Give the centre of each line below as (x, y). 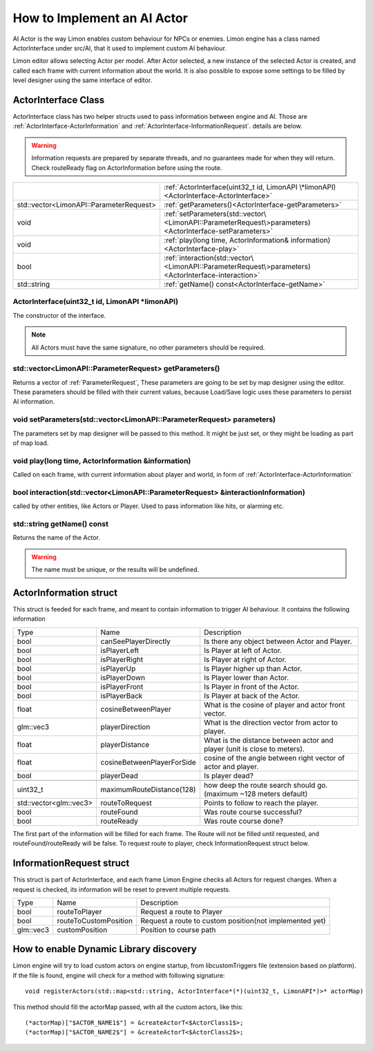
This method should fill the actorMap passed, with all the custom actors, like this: (128, 1007)
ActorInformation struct (65, 593)
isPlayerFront (122, 686)
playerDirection (125, 727)
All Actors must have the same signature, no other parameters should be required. (148, 347)
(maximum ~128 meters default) (256, 793)
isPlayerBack (122, 696)
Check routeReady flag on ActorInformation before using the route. (127, 168)
